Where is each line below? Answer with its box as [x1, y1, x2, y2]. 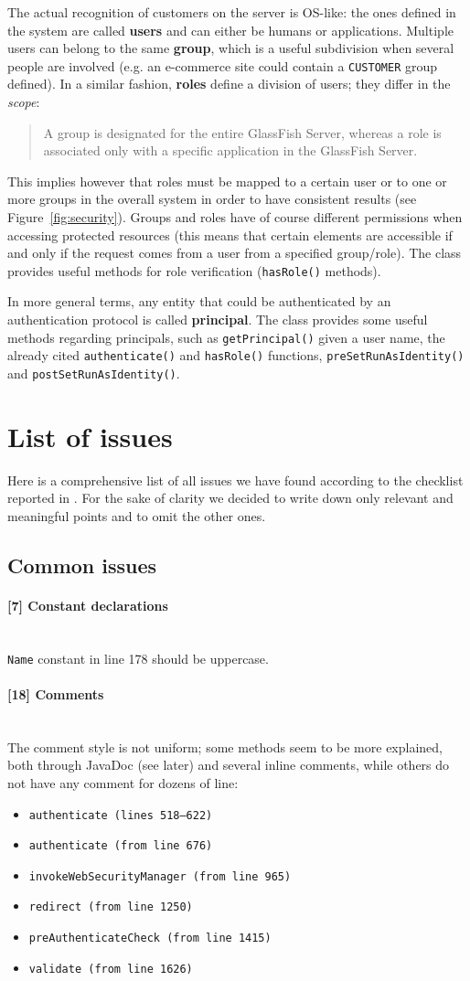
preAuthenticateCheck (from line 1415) [28, 932, 272, 945]
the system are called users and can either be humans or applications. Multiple [7, 20, 454, 39]
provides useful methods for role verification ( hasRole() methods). [7, 261, 381, 280]
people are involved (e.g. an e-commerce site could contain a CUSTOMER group [7, 56, 438, 75]
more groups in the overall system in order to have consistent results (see [7, 189, 417, 208]
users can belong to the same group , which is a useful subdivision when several [7, 38, 454, 58]
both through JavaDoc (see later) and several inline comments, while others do [7, 755, 450, 774]
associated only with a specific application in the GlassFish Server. [43, 141, 418, 160]
